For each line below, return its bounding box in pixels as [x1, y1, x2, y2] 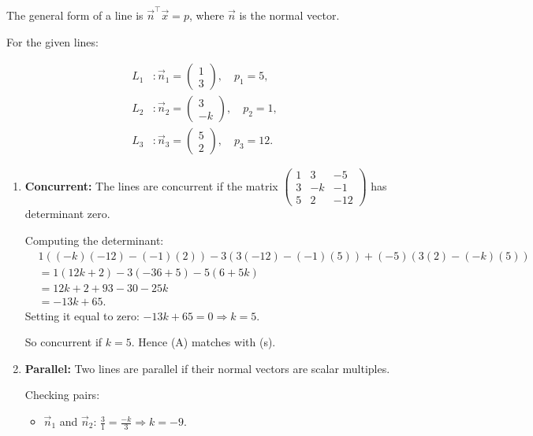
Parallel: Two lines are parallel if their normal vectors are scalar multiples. [24, 360, 390, 376]
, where [188, 6, 225, 23]
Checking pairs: [24, 386, 100, 403]
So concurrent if [24, 334, 102, 350]
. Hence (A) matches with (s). [131, 334, 276, 350]
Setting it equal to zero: [24, 307, 140, 323]
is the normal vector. [239, 6, 340, 23]
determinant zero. [24, 205, 110, 222]
